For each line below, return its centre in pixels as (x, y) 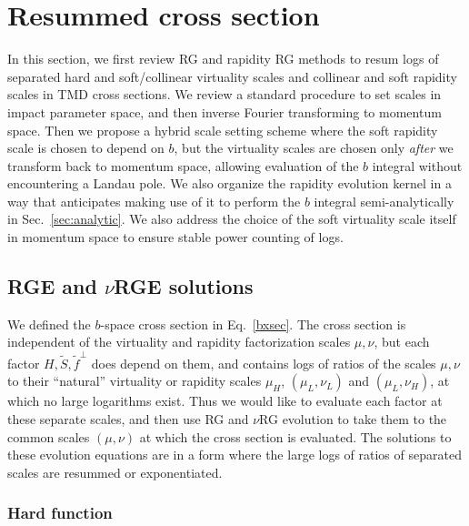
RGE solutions (184, 286)
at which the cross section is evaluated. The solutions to (295, 436)
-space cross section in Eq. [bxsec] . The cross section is (253, 324)
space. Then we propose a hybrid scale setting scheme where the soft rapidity (223, 130)
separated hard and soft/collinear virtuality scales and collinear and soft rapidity (232, 76)
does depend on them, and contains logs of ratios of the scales (264, 363)
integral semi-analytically (384, 201)
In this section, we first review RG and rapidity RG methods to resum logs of (223, 59)
